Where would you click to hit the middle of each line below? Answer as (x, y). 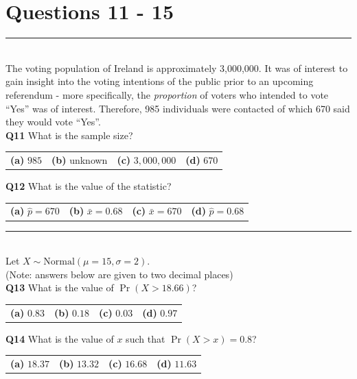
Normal (59, 262)
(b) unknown (80, 160)
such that (146, 338)
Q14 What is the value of (60, 338)
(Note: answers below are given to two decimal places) (119, 274)
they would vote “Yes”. (53, 122)
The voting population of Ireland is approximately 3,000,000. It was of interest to (177, 68)
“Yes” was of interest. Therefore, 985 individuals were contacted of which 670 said (178, 108)
